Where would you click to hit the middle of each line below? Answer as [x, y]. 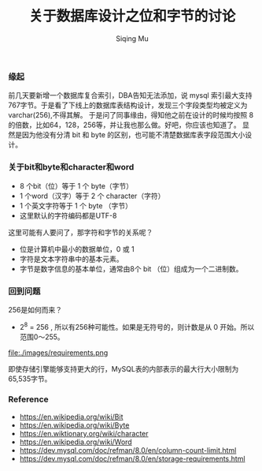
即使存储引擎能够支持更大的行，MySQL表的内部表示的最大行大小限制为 [124, 368]
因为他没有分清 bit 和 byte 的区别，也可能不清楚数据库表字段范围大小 [133, 135]
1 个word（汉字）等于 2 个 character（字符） [92, 196]
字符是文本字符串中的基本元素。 [71, 259]
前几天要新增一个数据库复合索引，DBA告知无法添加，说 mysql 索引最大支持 [131, 95]
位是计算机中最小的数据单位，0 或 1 [77, 249]
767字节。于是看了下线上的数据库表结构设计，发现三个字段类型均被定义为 [128, 105]
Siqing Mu [132, 38]
